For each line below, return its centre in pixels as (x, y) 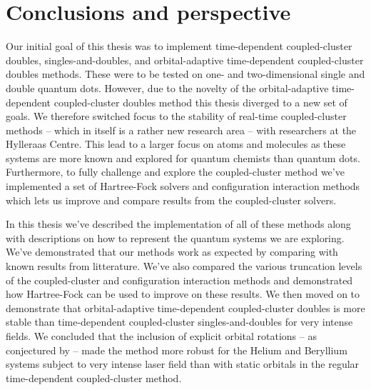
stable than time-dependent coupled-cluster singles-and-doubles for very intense (179, 322)
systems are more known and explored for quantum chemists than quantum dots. (183, 157)
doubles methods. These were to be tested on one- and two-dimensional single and (185, 74)
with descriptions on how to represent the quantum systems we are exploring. (175, 237)
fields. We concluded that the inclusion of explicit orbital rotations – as (161, 336)
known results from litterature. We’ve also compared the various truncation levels (184, 266)
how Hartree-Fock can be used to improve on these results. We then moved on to (183, 294)
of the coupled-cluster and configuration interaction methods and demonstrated (179, 280)
